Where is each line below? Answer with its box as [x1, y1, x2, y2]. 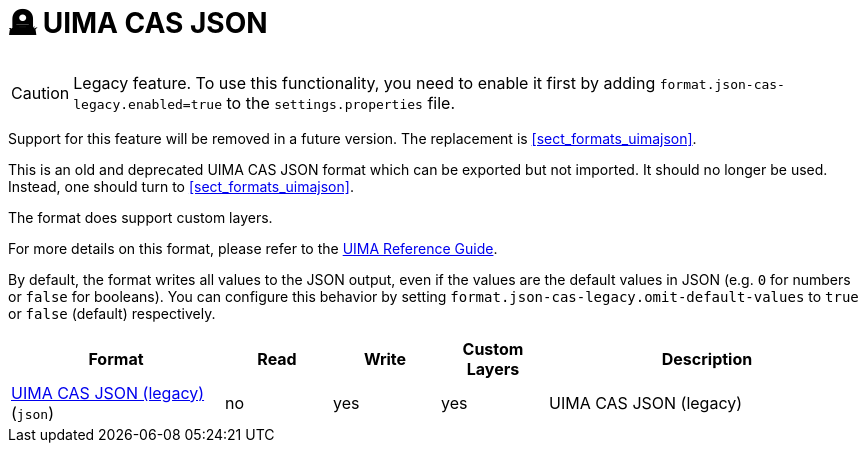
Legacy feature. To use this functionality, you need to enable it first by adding [73, 72, 656, 93]
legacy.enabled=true [73, 96, 223, 112]
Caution [11, 82, 70, 103]
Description [661, 348, 753, 369]
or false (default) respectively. [8, 304, 216, 322]
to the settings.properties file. [226, 92, 456, 113]
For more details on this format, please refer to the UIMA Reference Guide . [8, 239, 498, 257]
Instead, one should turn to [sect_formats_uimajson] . [8, 177, 354, 195]
